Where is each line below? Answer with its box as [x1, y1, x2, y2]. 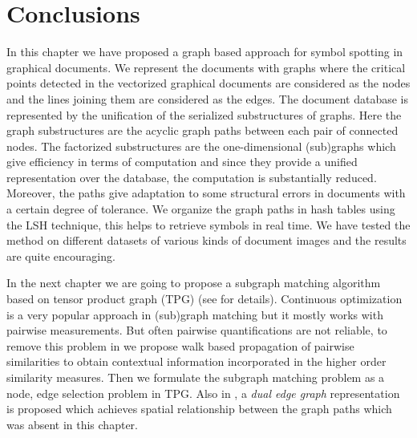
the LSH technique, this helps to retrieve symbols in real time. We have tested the [6, 216, 411, 233]
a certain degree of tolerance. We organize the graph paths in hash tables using [6, 201, 395, 217]
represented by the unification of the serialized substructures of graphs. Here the [6, 106, 402, 123]
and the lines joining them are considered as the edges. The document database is [6, 90, 409, 107]
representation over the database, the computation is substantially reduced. [6, 168, 377, 185]
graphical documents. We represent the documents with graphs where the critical [6, 59, 406, 75]
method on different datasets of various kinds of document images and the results [6, 232, 407, 249]
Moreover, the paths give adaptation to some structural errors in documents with [6, 185, 406, 201]
